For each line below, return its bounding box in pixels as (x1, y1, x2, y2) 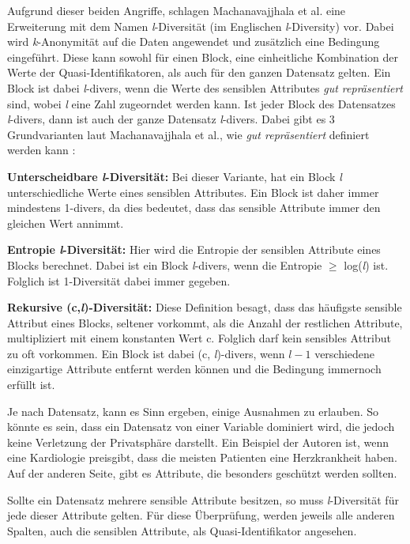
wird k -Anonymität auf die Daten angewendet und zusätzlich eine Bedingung (7, 33, 380, 50)
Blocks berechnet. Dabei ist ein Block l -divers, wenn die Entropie (7, 256, 322, 273)
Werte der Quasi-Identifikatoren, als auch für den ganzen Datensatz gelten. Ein (7, 64, 391, 81)
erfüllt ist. (7, 376, 55, 393)
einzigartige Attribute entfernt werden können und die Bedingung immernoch (7, 361, 382, 377)
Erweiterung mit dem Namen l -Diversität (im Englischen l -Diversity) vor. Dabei (7, 17, 394, 34)
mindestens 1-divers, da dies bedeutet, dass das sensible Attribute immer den (7, 199, 381, 216)
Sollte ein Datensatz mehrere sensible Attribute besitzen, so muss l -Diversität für (7, 491, 399, 508)
